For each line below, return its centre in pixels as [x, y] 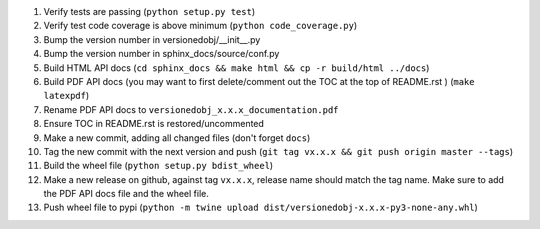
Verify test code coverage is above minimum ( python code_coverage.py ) [200, 26]
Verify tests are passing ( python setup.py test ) [149, 11]
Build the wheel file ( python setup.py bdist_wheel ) [158, 166]
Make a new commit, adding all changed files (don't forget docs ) [177, 137]
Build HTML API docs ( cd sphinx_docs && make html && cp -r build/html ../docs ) [236, 67]
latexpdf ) [66, 96]
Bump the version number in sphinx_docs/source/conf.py [161, 54]
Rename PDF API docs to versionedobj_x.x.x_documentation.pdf [191, 109]
